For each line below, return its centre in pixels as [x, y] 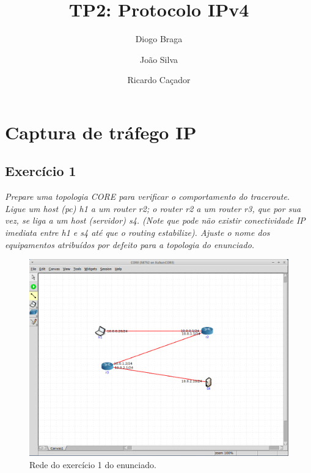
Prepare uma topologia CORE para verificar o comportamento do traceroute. [148, 196]
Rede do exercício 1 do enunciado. [93, 465]
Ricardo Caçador [159, 80]
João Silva [159, 59]
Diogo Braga [159, 39]
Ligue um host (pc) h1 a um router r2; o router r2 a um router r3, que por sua [153, 208]
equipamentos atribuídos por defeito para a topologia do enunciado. [130, 244]
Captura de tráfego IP [101, 132]
